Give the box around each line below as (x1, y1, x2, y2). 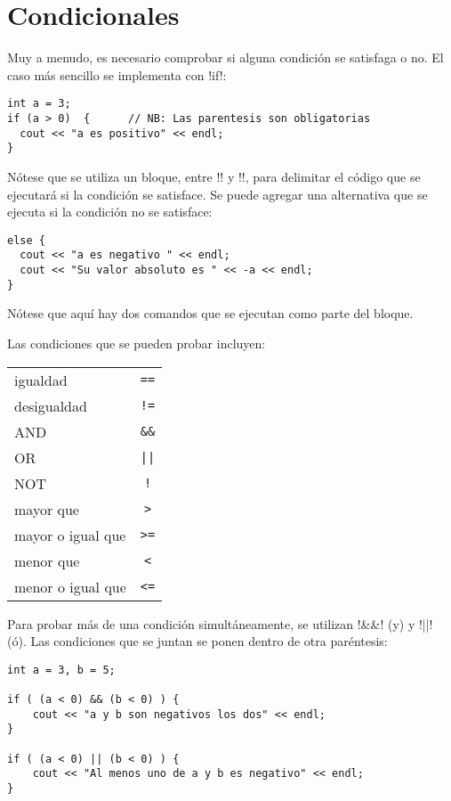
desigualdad (14, 395, 87, 416)
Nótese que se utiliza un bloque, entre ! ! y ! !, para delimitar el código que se (7, 167, 421, 185)
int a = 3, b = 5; (7, 663, 116, 676)
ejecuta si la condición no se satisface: (7, 202, 213, 221)
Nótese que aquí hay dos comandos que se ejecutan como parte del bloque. (7, 304, 414, 323)
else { (7, 233, 45, 247)
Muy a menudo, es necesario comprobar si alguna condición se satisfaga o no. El (7, 48, 444, 67)
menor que (14, 550, 80, 571)
